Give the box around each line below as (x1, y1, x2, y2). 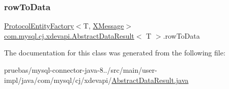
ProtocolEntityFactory (4, 20, 74, 31)
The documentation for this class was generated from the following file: (4, 47, 225, 58)
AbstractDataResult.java (111, 74, 189, 85)
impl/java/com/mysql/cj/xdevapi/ (4, 74, 112, 85)
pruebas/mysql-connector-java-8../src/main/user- (4, 65, 157, 75)
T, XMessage (83, 20, 124, 31)
